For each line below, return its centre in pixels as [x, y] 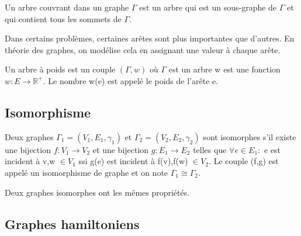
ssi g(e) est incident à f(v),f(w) [133, 161]
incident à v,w [30, 161]
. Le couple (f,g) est [244, 161]
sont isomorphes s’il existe [250, 136]
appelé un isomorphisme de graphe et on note [87, 172]
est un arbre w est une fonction [224, 69]
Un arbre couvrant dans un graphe [67, 7]
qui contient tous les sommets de [63, 18]
